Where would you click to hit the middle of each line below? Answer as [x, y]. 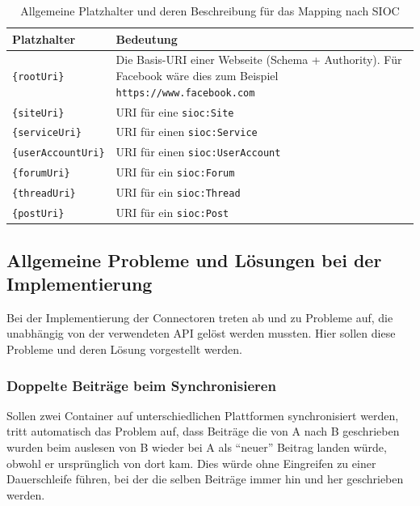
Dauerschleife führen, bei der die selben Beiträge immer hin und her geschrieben [205, 479]
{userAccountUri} [59, 153]
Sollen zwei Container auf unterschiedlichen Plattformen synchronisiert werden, [203, 415]
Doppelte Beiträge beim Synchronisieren [141, 385]
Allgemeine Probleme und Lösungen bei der [194, 259]
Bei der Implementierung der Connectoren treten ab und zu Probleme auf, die [200, 317]
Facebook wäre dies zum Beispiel [197, 76]
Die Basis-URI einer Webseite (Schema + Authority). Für [259, 60]
